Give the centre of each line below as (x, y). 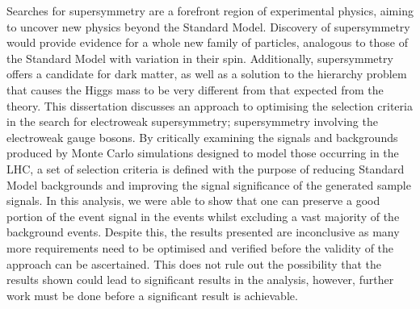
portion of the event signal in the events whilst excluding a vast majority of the (203, 216)
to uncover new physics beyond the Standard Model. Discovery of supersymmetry (208, 26)
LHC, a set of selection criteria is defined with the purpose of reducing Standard (206, 168)
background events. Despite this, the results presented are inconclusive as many (203, 232)
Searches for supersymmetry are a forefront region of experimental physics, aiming (210, 10)
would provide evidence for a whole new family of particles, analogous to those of (207, 42)
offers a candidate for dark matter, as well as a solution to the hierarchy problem (207, 74)
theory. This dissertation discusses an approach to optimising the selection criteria (210, 105)
